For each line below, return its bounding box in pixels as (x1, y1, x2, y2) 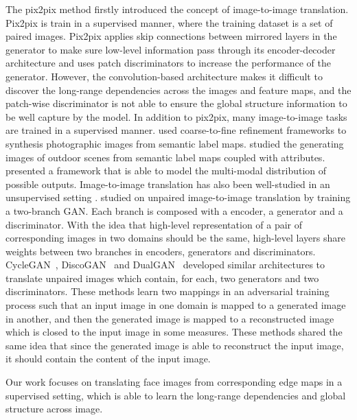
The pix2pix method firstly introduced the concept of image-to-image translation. (5, 2, 349, 16)
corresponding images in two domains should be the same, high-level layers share (5, 231, 345, 245)
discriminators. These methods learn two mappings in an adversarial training (5, 284, 330, 299)
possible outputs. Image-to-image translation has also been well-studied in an (5, 176, 330, 191)
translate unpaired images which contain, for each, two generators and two (5, 270, 319, 285)
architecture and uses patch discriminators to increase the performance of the (5, 56, 331, 70)
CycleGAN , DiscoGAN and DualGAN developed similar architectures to (5, 257, 325, 272)
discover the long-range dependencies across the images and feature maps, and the (5, 82, 352, 97)
